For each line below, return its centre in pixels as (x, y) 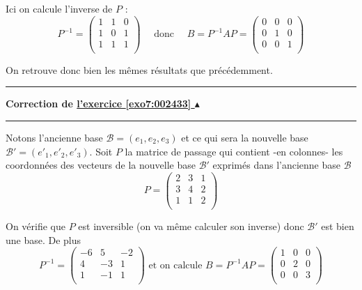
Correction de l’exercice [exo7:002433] (99, 104)
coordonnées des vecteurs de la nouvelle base (101, 165)
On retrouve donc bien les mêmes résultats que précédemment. (139, 69)
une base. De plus (44, 239)
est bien (338, 226)
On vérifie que (36, 226)
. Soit (101, 151)
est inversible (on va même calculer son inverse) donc (191, 226)
